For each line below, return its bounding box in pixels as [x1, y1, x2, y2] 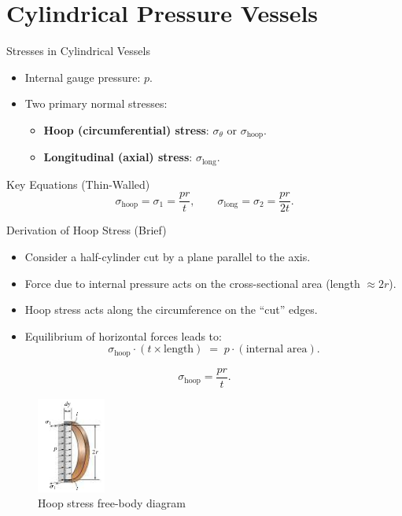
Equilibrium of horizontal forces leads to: [24, 327, 222, 344]
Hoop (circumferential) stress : [43, 121, 209, 138]
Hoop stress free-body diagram [38, 495, 186, 511]
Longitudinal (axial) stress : [43, 149, 193, 165]
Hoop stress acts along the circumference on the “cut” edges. [24, 301, 318, 318]
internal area [245, 344, 308, 356]
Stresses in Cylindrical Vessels [6, 42, 150, 59]
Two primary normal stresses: [24, 95, 168, 112]
